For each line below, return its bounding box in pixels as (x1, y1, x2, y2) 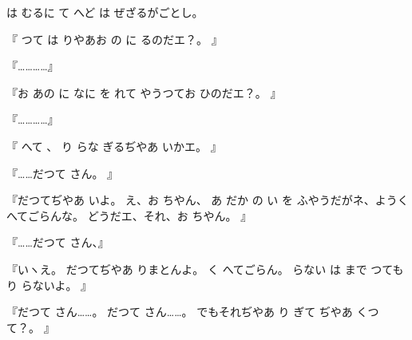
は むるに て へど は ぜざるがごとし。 (6, 4, 204, 20)
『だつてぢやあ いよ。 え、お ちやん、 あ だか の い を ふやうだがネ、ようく (6, 192, 409, 208)
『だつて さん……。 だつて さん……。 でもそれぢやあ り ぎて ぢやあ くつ (6, 303, 379, 320)
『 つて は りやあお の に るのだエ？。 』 (6, 30, 223, 47)
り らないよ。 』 (6, 276, 93, 293)
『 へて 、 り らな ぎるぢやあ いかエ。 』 (6, 137, 222, 154)
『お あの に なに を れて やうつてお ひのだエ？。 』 (6, 84, 282, 101)
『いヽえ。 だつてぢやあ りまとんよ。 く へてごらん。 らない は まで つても (6, 260, 404, 277)
